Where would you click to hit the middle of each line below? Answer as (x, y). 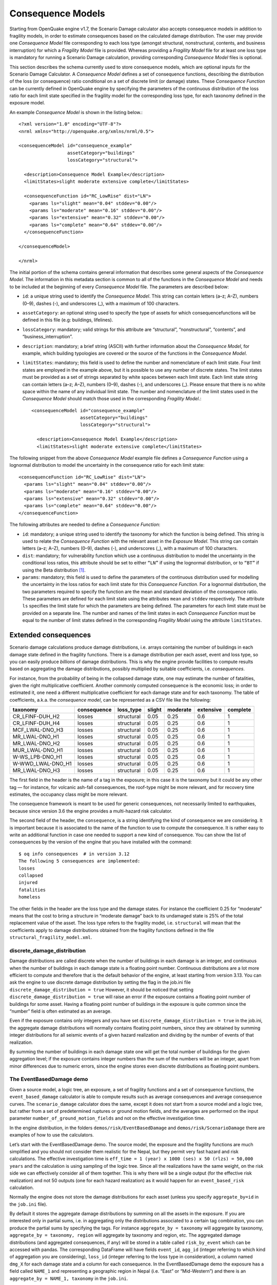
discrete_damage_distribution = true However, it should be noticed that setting (102, 989)
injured (28, 883)
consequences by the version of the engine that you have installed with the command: (101, 842)
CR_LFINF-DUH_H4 (36, 723)
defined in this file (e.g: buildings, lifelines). (68, 320)
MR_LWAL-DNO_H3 (36, 770)
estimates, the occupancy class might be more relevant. (69, 795)
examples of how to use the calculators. (52, 1135)
